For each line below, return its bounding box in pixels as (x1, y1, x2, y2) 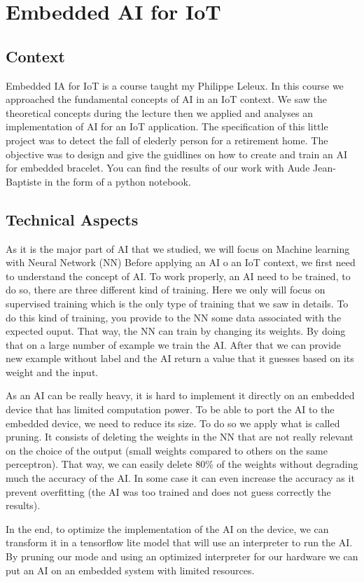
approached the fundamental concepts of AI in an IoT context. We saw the (6, 92, 328, 106)
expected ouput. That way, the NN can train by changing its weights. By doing (6, 324, 346, 338)
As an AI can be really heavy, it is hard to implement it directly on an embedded (6, 388, 355, 403)
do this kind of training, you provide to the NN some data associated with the (6, 310, 342, 324)
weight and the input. (6, 364, 99, 379)
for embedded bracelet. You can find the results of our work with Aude (6, 160, 310, 175)
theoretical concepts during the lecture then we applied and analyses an (6, 105, 314, 120)
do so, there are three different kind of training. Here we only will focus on (6, 282, 325, 297)
